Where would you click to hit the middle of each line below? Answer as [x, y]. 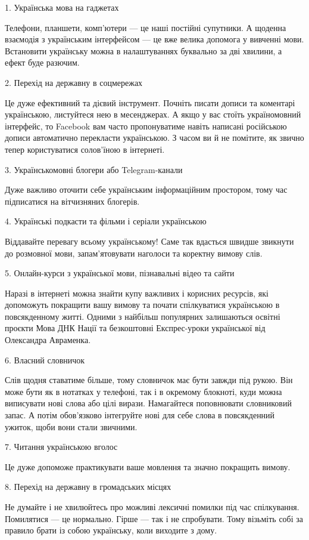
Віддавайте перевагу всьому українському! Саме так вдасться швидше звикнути [149, 241]
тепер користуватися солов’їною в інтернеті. [85, 149]
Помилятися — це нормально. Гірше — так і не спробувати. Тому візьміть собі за [154, 518]
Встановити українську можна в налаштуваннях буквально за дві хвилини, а [143, 50]
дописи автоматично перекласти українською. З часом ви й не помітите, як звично [154, 138]
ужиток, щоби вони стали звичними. [71, 426]
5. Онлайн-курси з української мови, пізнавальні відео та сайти [120, 273]
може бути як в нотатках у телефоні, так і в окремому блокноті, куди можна [143, 391]
